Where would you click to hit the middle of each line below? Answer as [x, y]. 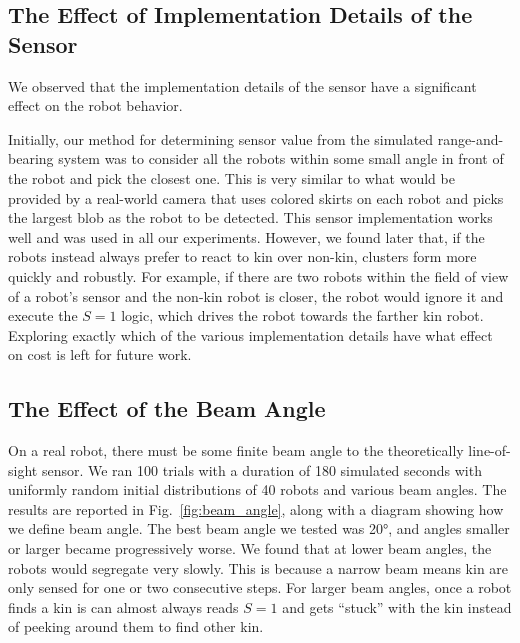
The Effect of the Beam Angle [167, 408]
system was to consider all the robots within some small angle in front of [281, 158]
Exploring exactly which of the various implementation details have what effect [250, 334]
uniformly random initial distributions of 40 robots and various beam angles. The [257, 489]
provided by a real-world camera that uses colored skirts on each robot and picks [256, 197]
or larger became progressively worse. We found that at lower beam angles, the [250, 548]
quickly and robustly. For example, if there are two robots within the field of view [258, 275]
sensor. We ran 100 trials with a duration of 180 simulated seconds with [261, 469]
